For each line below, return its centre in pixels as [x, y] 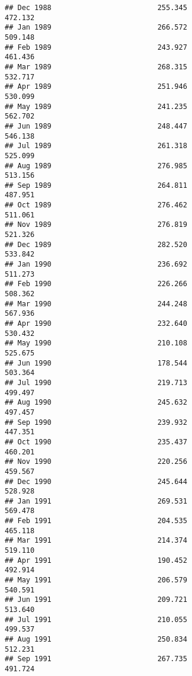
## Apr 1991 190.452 [96, 560]
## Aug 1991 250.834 [96, 639]
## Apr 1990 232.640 [96, 323]
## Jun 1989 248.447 [96, 126]
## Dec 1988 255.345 [96, 8]
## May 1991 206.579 [96, 580]
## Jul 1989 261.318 [96, 146]
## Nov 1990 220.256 [96, 462]
